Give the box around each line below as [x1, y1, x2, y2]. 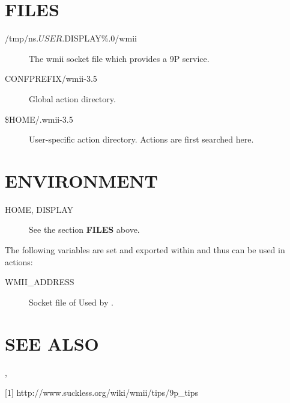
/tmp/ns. [5, 32, 39, 45]
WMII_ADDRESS [5, 275, 74, 288]
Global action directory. [29, 92, 116, 105]
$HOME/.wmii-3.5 [5, 112, 73, 125]
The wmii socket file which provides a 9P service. [29, 52, 210, 64]
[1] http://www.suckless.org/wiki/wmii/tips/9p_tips [5, 386, 199, 399]
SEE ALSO [5, 331, 99, 355]
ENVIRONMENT [5, 168, 158, 192]
